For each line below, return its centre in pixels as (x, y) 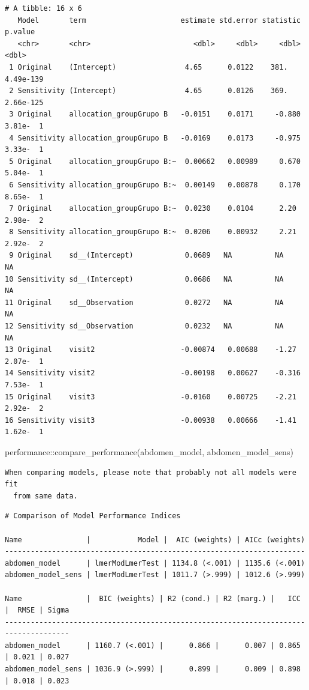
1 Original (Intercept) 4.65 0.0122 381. (149, 67)
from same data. (46, 496)
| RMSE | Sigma (37, 610)
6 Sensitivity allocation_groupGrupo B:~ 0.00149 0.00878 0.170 (155, 185)
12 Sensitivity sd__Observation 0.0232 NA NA (144, 326)
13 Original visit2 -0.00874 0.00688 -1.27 (151, 350)
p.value (20, 32)
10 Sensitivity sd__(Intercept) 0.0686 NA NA (144, 279)
